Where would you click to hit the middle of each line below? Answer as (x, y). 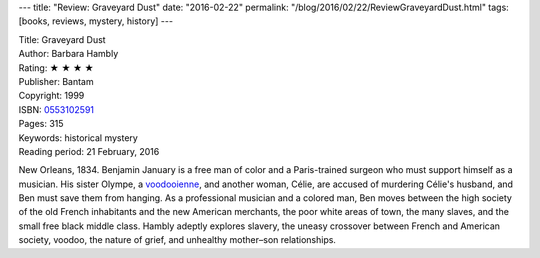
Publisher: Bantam (56, 81)
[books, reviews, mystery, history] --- (96, 21)
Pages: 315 (41, 124)
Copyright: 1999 (51, 96)
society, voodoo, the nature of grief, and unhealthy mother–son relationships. (177, 240)
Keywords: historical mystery (78, 137)
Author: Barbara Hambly (68, 54)
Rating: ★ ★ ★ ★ (56, 67)
